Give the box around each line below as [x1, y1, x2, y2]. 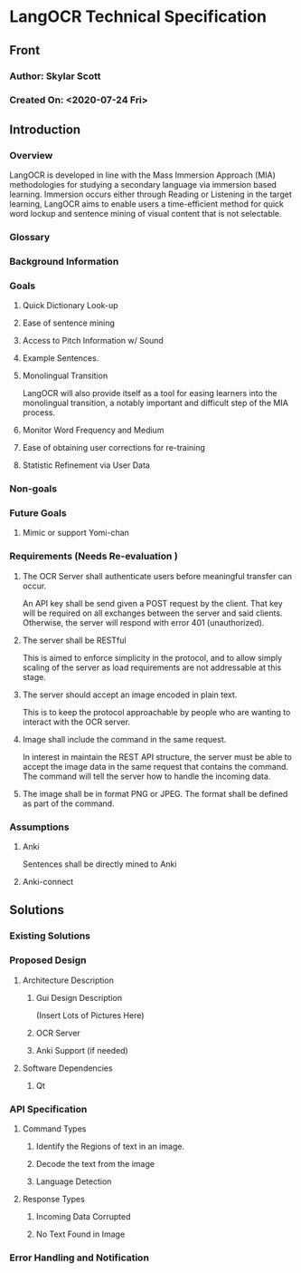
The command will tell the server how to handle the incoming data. [22, 771, 271, 782]
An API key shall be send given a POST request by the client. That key [22, 598, 283, 608]
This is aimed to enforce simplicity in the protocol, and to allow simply [22, 652, 283, 663]
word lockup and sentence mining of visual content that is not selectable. [9, 209, 282, 219]
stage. [22, 671, 47, 682]
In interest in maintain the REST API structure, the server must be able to [22, 751, 292, 763]
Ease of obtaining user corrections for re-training [22, 442, 206, 453]
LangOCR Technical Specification [9, 6, 267, 27]
